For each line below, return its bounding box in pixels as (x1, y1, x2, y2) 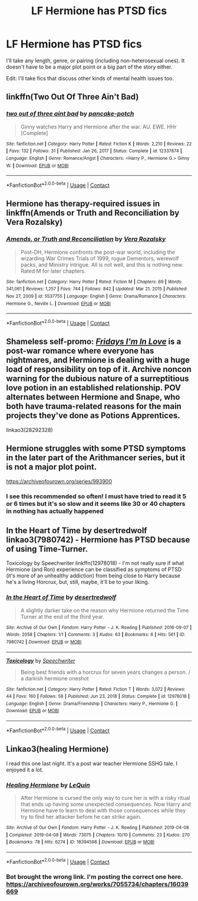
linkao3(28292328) (6, 426, 53, 433)
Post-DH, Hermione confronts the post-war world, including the (20, 248, 176, 256)
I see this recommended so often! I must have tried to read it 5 (6, 492, 187, 500)
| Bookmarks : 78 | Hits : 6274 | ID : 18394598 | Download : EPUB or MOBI (6, 839, 155, 845)
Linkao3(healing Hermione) (6, 744, 109, 754)
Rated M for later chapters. (20, 267, 86, 275)
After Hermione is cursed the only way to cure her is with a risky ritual (20, 794, 190, 801)
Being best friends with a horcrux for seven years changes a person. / (20, 669, 190, 676)
